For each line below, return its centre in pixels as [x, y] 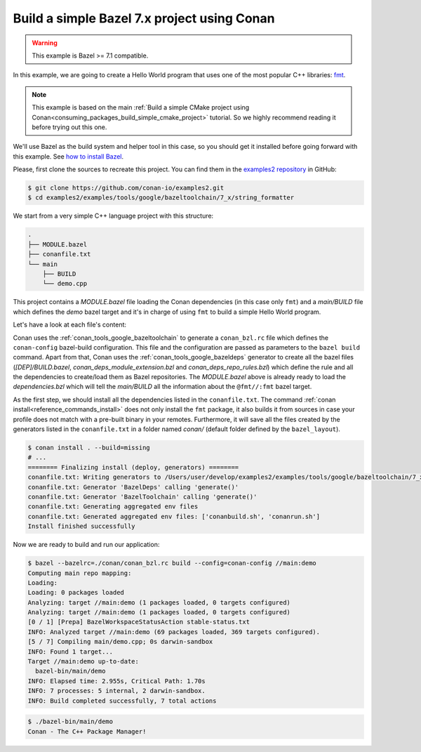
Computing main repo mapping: [80, 573]
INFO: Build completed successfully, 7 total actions [122, 701]
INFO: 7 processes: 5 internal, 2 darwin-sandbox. [117, 691]
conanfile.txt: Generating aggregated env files [113, 507]
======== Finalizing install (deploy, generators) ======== [133, 467]
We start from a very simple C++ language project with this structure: [113, 216]
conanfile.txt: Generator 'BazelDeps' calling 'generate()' [133, 487]
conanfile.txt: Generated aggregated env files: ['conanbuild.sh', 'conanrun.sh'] [174, 516]
